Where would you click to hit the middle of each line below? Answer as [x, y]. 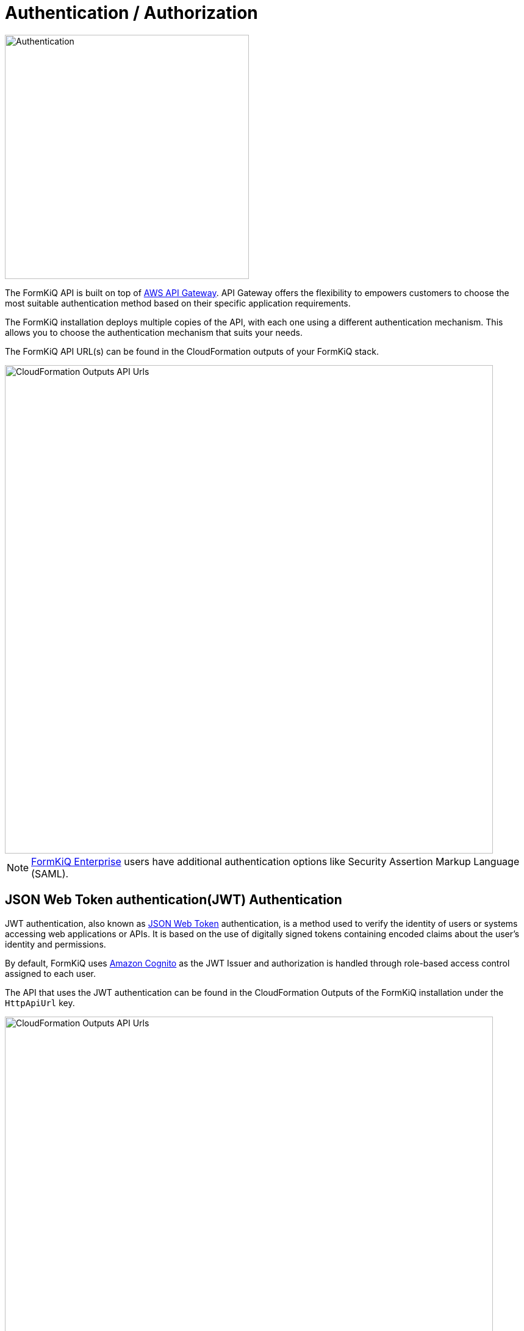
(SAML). [50, 873]
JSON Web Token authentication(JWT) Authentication [174, 900]
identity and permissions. [56, 944]
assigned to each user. [50, 973]
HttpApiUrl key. [40, 1003]
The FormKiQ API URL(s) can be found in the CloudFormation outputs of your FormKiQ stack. [192, 351]
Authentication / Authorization [131, 13]
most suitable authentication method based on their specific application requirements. [178, 303]
